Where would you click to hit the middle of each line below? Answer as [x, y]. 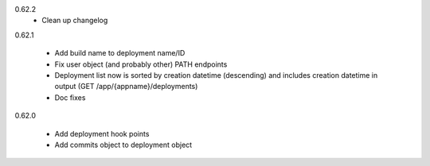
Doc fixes [70, 97]
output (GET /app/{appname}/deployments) [126, 87]
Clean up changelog [75, 21]
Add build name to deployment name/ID [120, 53]
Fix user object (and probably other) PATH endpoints [141, 64]
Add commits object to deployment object [123, 145]
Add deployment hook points [102, 133]
